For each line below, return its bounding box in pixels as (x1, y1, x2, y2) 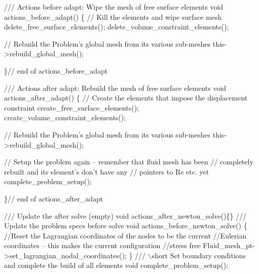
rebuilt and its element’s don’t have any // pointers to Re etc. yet (4, 166, 209, 177)
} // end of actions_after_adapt (4, 193, 103, 203)
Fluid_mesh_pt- (203, 240, 255, 251)
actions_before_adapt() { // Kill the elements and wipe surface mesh (4, 11, 222, 22)
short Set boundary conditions (152, 250, 246, 260)
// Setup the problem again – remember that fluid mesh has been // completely (4, 156, 253, 167)
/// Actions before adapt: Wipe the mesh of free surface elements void (4, 2, 224, 12)
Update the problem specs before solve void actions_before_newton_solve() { (4, 220, 247, 231)
